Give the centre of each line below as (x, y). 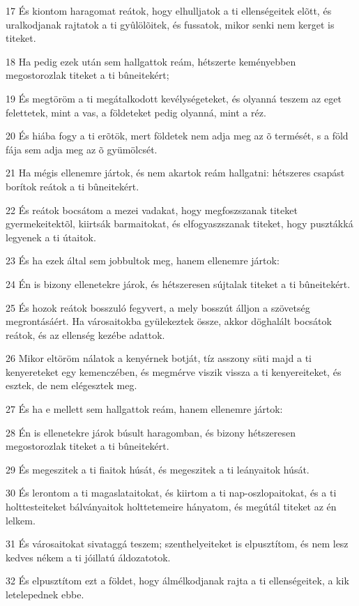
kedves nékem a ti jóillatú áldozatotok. (88, 557)
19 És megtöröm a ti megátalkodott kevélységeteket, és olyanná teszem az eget (174, 98)
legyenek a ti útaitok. (51, 237)
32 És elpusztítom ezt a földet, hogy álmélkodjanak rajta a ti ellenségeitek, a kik (177, 581)
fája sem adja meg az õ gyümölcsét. (82, 149)
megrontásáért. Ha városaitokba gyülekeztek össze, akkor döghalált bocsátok (169, 321)
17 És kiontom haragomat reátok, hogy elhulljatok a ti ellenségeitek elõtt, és (169, 10)
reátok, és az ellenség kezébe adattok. (85, 334)
